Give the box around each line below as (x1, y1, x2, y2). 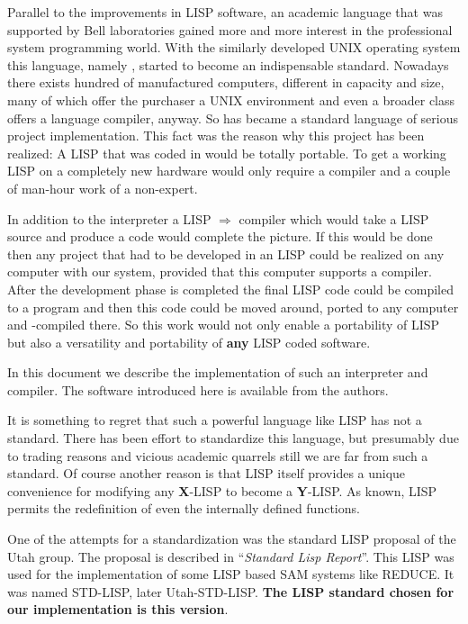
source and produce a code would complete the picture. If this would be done (7, 227, 433, 246)
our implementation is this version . (7, 600, 229, 619)
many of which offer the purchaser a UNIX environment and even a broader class (7, 90, 455, 109)
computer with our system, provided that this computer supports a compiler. (7, 262, 432, 281)
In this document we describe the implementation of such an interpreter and (7, 363, 428, 382)
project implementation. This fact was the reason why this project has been (7, 126, 425, 145)
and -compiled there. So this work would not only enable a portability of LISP (7, 315, 440, 334)
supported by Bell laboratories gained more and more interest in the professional (7, 20, 453, 39)
